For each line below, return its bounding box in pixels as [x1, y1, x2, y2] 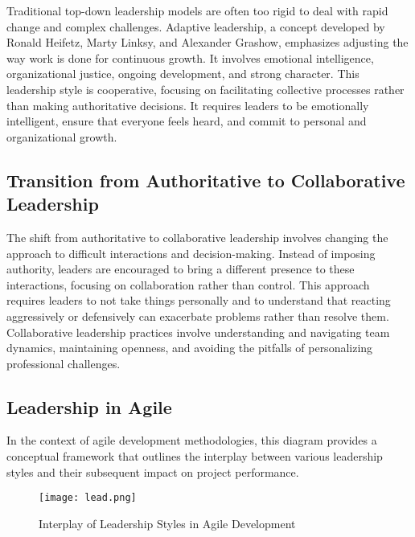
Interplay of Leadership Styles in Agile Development [39, 514, 296, 531]
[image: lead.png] [39, 492, 137, 504]
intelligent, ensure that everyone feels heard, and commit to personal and [6, 113, 367, 129]
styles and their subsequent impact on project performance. [6, 463, 299, 480]
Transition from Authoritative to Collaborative [6, 167, 405, 192]
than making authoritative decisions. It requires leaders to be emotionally [6, 96, 369, 113]
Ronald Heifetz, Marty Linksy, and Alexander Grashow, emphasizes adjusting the [6, 34, 409, 51]
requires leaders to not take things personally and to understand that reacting [6, 292, 391, 309]
